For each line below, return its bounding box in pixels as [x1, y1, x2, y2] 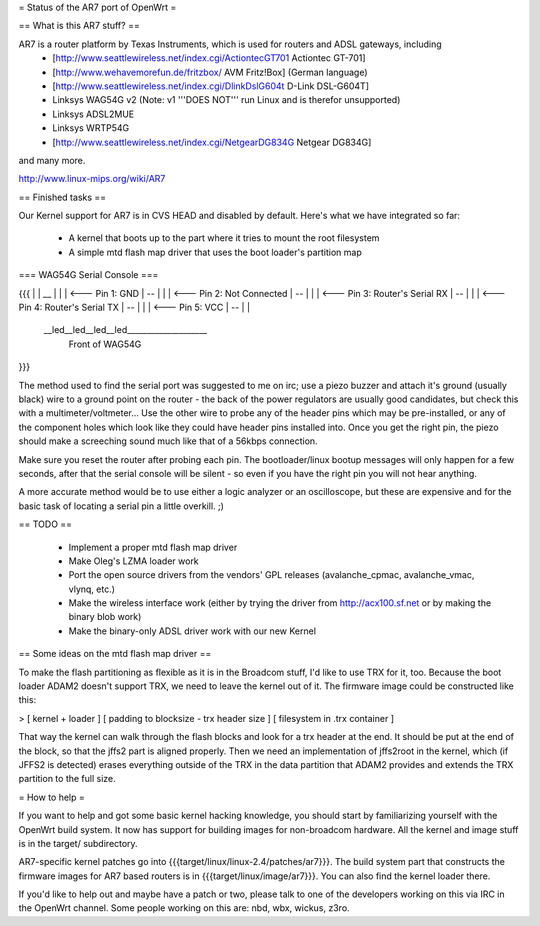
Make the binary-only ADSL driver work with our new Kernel [68, 625, 317, 637]
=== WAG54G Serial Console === [18, 269, 159, 281]
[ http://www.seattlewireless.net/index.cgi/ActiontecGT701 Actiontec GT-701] [52, 52, 366, 64]
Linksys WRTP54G [52, 122, 130, 134]
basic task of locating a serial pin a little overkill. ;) [18, 500, 225, 512]
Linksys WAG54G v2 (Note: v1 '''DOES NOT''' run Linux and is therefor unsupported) [52, 94, 401, 106]
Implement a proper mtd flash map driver [68, 541, 238, 553]
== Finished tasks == [18, 191, 107, 203]
